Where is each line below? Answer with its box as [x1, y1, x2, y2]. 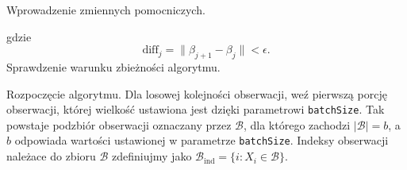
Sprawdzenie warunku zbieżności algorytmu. [6, 58, 221, 75]
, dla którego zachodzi [243, 116, 351, 133]
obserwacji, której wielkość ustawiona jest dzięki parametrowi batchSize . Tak [6, 101, 385, 118]
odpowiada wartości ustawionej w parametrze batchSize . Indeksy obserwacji [14, 132, 389, 149]
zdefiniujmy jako [112, 148, 192, 164]
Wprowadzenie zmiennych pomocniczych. [6, 2, 205, 17]
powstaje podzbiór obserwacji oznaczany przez [6, 116, 232, 133]
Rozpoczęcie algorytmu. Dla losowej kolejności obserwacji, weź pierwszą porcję [6, 85, 387, 102]
